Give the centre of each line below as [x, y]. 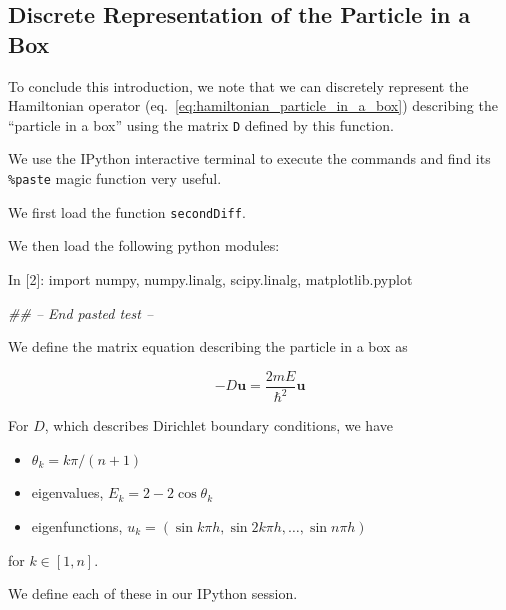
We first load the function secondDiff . [127, 211]
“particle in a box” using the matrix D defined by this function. [201, 124]
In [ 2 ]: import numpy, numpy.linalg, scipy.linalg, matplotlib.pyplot [210, 278]
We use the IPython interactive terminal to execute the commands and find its [249, 158]
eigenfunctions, [77, 525]
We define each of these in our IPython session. [153, 593]
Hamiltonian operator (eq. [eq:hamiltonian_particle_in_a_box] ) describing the [253, 105]
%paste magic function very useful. [115, 178]
